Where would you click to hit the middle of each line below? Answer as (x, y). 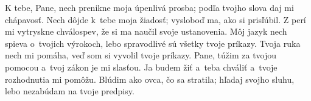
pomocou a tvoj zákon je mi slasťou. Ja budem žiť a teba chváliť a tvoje (141, 67)
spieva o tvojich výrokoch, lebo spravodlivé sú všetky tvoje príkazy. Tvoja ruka (153, 43)
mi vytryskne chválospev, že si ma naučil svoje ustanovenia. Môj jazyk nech (146, 31)
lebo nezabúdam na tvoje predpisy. (70, 91)
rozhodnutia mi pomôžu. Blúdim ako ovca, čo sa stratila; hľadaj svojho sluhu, (150, 79)
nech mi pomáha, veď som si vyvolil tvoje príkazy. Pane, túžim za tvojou (141, 55)
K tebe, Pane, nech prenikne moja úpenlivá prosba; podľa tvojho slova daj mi (149, 7)
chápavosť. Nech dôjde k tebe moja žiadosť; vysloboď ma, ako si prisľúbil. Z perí (155, 19)
